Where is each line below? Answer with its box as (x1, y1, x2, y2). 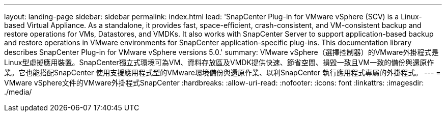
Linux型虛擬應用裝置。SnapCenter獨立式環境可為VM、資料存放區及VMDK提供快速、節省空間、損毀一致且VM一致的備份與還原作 (4, 58, 434, 67)
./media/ (4, 88, 32, 96)
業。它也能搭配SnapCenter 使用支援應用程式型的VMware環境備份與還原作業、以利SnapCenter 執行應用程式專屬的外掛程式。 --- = (4, 68, 441, 77)
